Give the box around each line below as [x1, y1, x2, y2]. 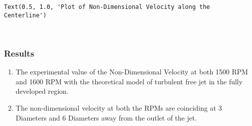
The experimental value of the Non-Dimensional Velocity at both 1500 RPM [15, 66, 248, 77]
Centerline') [4, 11, 47, 19]
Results [4, 47, 34, 59]
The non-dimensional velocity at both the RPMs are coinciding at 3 [15, 102, 222, 113]
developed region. [15, 86, 69, 96]
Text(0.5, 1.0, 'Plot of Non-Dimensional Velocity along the [4, 3, 210, 10]
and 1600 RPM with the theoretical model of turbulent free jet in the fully [15, 76, 243, 86]
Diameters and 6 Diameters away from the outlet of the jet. [15, 112, 197, 123]
